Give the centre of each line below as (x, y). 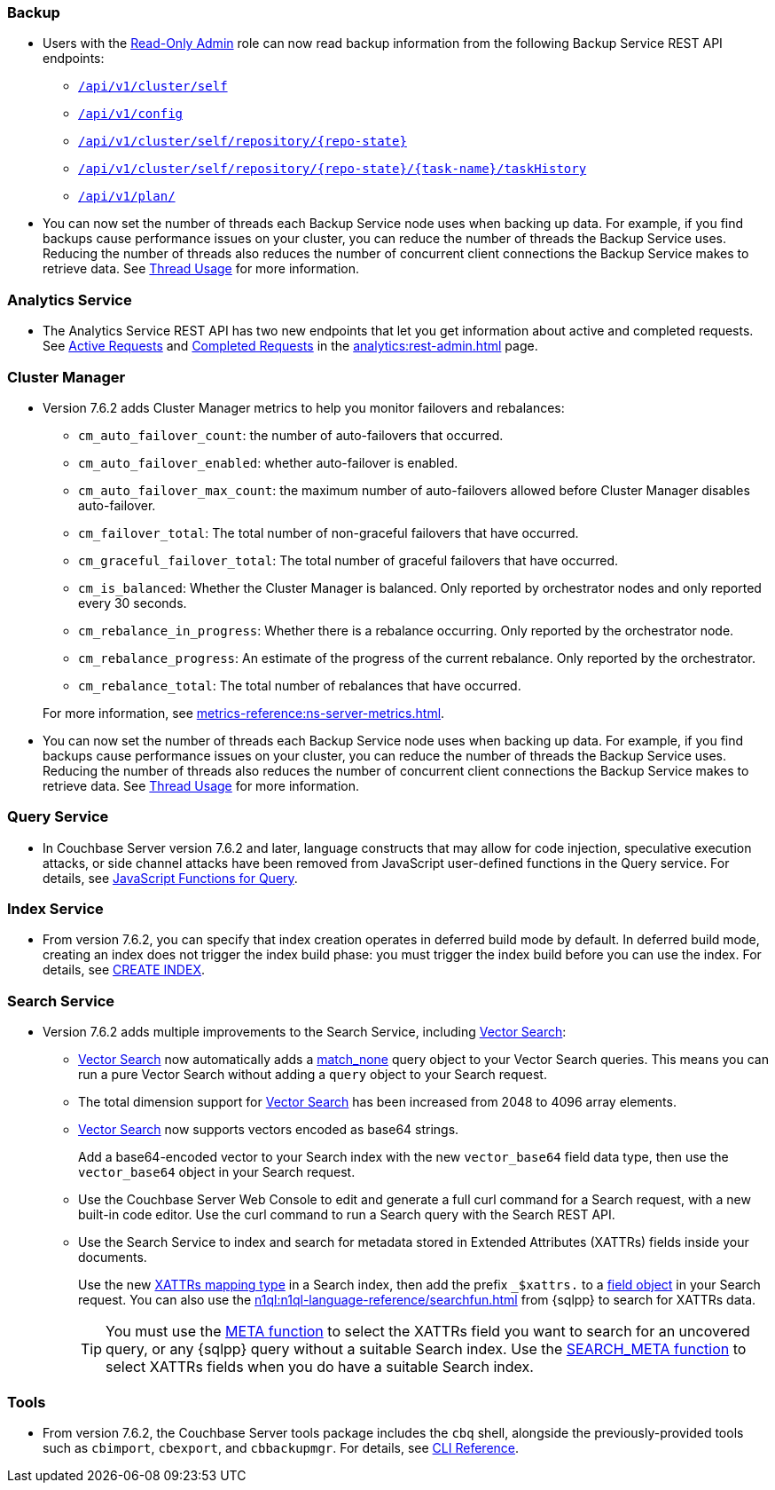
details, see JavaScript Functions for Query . (170, 878)
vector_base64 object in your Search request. (217, 1172)
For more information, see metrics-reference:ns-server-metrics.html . (244, 713)
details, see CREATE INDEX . (124, 970)
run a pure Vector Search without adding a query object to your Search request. (313, 1075)
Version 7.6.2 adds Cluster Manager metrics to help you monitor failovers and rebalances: (304, 407)
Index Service (55, 909)
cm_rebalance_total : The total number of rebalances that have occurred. (300, 685)
